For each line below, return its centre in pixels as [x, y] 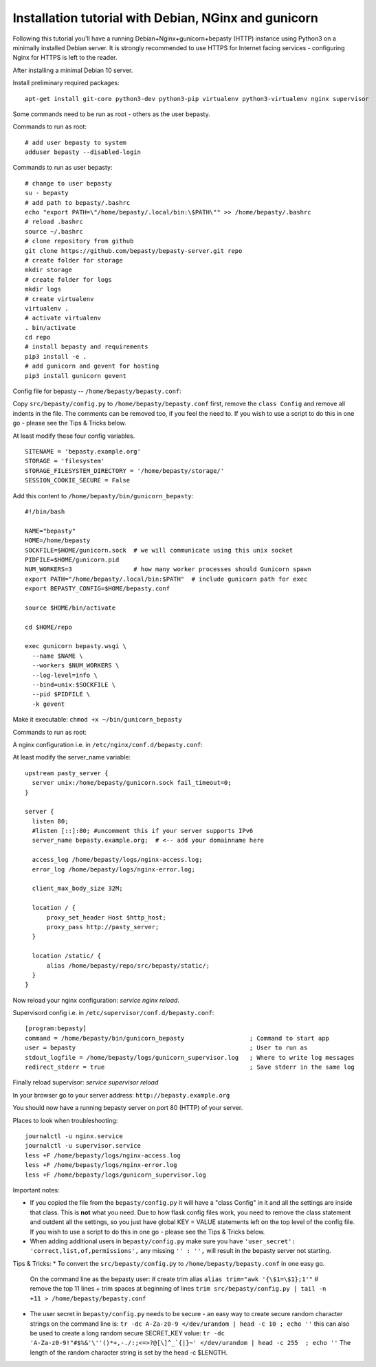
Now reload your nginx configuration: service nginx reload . [96, 1000]
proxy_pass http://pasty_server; [103, 927]
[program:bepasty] [56, 1029]
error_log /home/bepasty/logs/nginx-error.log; [114, 869]
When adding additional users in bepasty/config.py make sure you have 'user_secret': [163, 1241]
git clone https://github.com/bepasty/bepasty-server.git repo [134, 251]
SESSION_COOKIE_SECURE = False [78, 480]
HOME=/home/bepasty [58, 541]
